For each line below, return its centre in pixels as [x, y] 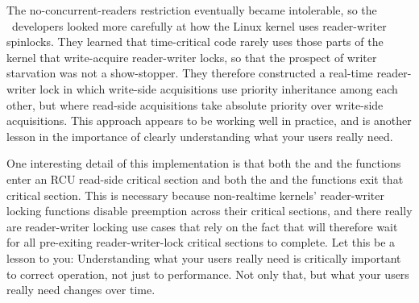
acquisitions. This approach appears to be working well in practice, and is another [209, 120]
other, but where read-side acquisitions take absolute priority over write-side [195, 104]
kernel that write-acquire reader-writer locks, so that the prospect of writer [192, 57]
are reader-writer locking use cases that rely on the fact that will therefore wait [202, 226]
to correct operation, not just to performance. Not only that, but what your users [208, 274]
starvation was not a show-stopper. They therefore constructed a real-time [190, 73]
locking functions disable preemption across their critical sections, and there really [209, 211]
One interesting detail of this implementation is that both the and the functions [204, 163]
